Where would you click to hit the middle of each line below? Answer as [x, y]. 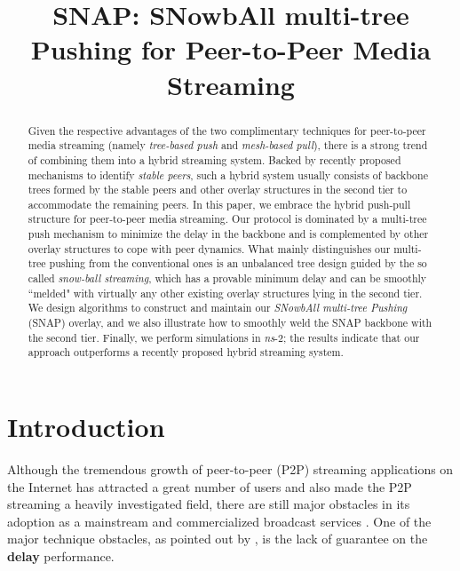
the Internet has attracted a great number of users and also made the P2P [210, 486]
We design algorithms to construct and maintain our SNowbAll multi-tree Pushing [218, 308]
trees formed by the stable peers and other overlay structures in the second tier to [218, 190]
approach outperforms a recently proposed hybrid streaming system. [186, 352]
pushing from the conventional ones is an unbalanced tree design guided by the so [238, 263]
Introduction [86, 427]
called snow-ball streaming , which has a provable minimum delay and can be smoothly [227, 278]
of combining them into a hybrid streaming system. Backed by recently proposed [214, 159]
